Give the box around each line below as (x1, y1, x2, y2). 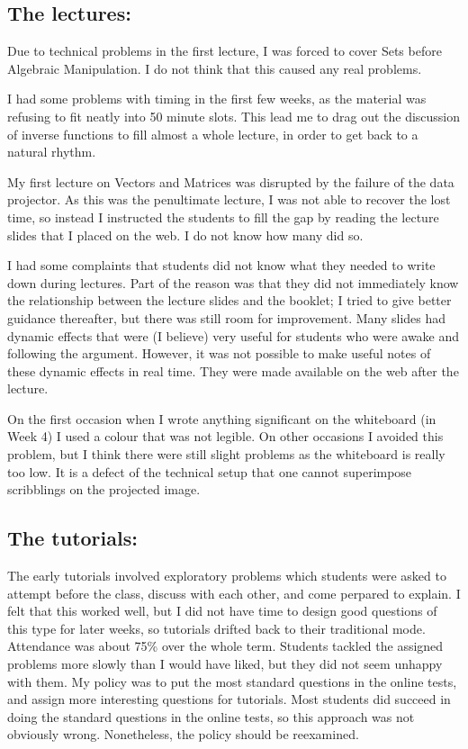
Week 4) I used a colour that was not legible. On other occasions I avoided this (7, 427, 444, 446)
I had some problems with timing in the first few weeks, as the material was (7, 89, 427, 108)
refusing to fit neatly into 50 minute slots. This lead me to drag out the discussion (7, 106, 461, 125)
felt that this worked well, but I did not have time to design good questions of (7, 601, 437, 620)
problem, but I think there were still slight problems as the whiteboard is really (7, 445, 445, 464)
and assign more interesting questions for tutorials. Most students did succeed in (7, 690, 451, 708)
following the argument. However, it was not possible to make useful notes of (7, 344, 431, 363)
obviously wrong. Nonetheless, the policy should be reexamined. (7, 725, 359, 744)
